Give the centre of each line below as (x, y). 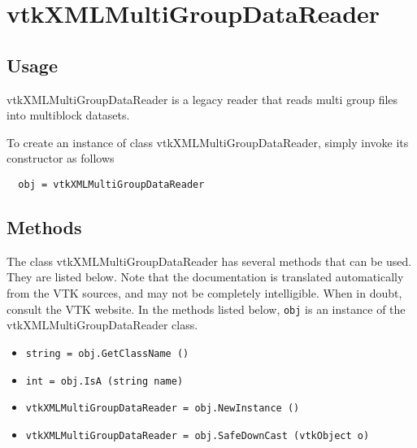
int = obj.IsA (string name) (104, 381)
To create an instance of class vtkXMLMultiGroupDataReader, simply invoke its (208, 142)
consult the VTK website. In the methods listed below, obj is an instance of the (206, 309)
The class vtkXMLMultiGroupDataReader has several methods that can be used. (209, 261)
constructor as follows (61, 158)
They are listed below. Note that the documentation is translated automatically (205, 277)
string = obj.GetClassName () (107, 353)
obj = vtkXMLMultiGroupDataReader (111, 184)
